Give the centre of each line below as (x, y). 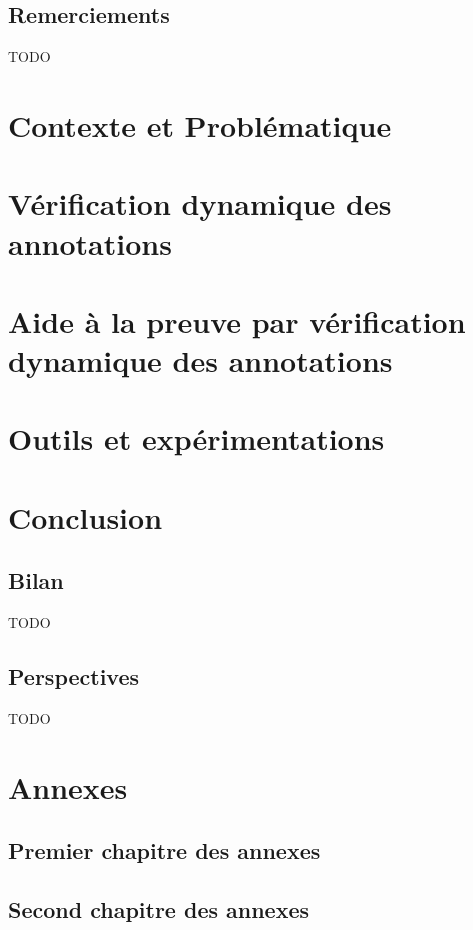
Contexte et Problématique (200, 124)
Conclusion (85, 516)
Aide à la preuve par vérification (237, 320)
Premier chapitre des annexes (164, 850)
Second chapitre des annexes (159, 909)
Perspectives (74, 676)
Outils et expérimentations (196, 438)
